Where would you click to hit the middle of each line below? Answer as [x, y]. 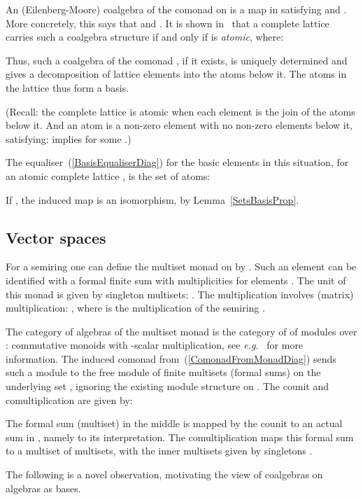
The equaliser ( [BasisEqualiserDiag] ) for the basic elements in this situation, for [177, 162]
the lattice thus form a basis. [67, 87]
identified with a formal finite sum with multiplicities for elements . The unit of [176, 280]
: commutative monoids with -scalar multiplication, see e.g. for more [155, 345]
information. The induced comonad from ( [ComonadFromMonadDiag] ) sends [171, 358]
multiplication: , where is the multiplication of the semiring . [135, 308]
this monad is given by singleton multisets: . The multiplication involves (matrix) [180, 294]
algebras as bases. [43, 488]
